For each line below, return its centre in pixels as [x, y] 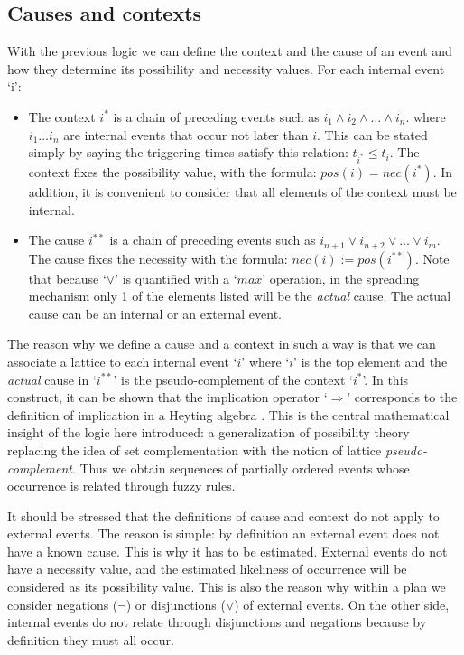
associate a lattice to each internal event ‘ [122, 361]
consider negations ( [63, 604]
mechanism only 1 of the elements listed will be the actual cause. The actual [240, 296]
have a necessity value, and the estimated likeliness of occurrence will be [207, 569]
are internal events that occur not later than [186, 134]
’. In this [385, 379]
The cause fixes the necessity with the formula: [158, 258]
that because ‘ [67, 278]
